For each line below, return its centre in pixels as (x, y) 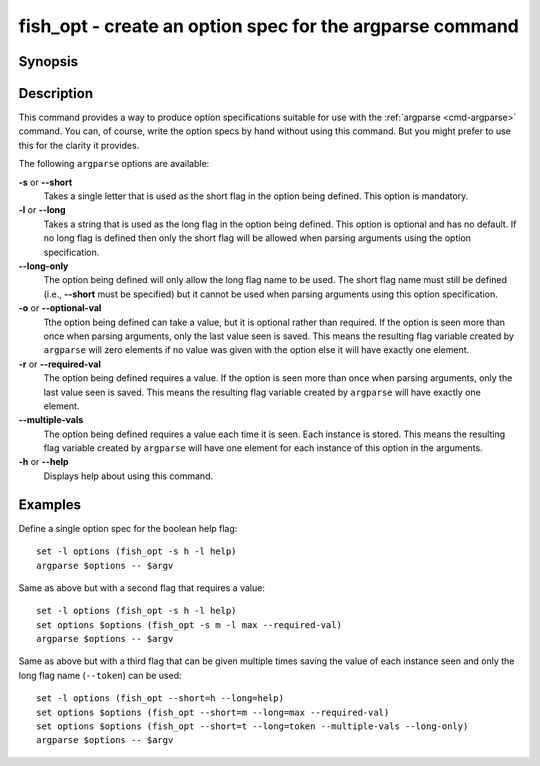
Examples (50, 504)
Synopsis (48, 61)
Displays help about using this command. (128, 476)
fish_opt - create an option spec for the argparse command (269, 26)
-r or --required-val (60, 364)
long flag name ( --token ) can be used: (100, 675)
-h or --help (43, 462)
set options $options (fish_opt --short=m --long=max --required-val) (213, 712)
